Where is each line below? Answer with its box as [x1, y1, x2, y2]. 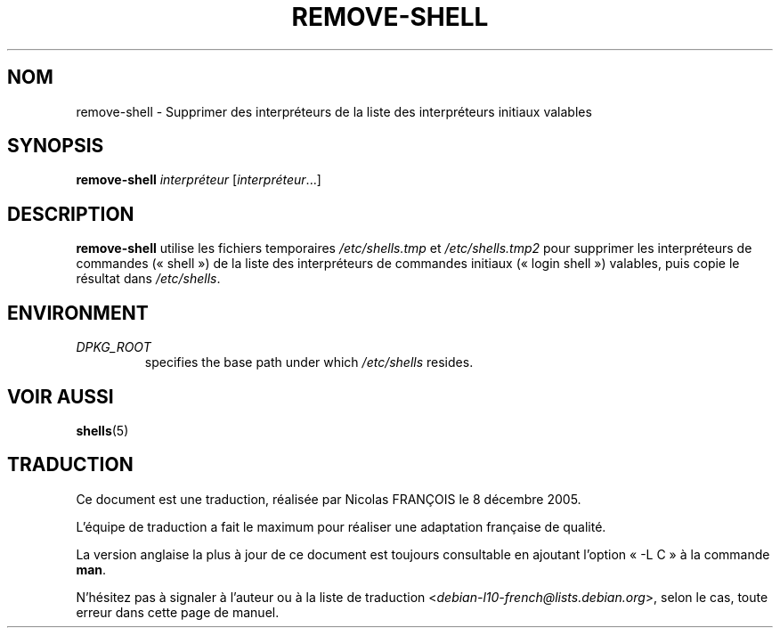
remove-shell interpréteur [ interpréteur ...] [76, 172, 321, 188]
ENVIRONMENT [7, 301, 149, 324]
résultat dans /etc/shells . [76, 271, 221, 287]
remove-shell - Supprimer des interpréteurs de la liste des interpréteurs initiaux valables [76, 103, 592, 119]
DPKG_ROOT [76, 339, 151, 355]
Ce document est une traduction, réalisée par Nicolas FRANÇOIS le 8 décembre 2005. [76, 491, 581, 507]
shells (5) [76, 422, 129, 438]
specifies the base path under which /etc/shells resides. [144, 354, 474, 370]
